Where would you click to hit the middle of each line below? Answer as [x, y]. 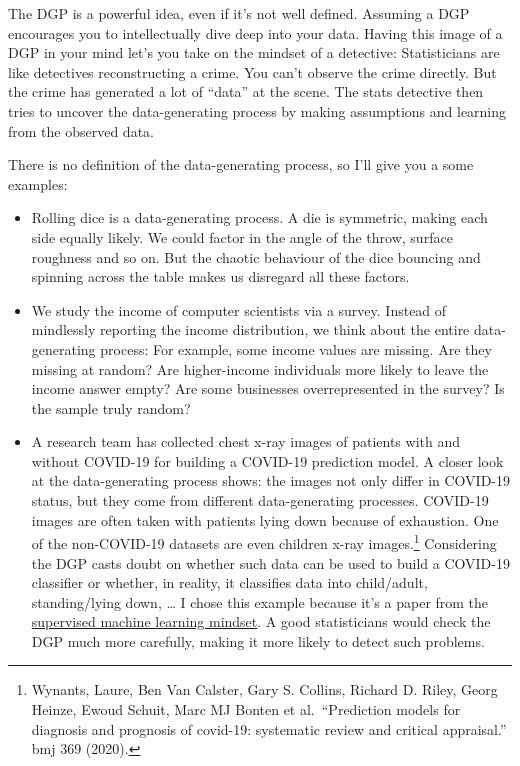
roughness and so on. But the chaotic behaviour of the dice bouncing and [256, 256]
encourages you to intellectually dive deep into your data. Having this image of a [255, 32]
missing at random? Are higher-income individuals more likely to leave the [260, 368]
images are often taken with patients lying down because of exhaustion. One [265, 519]
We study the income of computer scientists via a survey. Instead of [239, 309]
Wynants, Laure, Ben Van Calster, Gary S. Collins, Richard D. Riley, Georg [264, 689]
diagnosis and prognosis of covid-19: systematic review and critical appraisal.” [269, 728]
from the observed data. [81, 130]
